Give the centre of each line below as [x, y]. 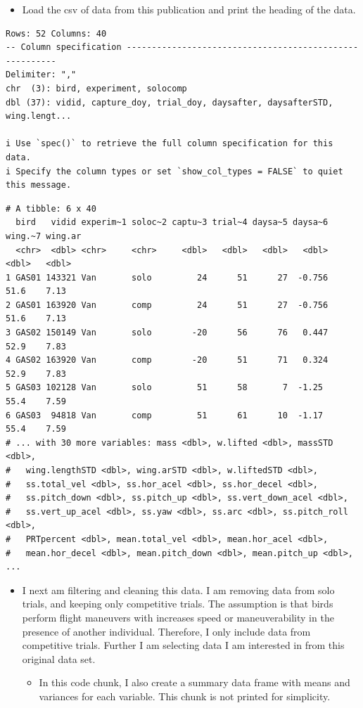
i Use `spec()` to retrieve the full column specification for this [170, 144]
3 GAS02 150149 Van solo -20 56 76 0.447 [167, 333]
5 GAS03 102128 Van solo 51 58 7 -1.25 [165, 388]
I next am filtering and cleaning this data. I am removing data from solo [178, 590]
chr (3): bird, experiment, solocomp [96, 88]
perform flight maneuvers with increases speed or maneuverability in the [178, 617]
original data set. [59, 658]
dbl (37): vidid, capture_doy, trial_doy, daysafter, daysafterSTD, [170, 102]
